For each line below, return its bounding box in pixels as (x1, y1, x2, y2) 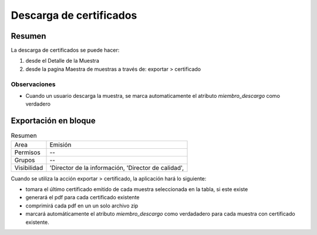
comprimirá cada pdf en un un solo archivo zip (25, 202, 139, 209)
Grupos (14, 156, 35, 164)
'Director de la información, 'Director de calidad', (49, 164, 184, 172)
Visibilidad (14, 164, 43, 172)
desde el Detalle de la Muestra (25, 57, 99, 64)
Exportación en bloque (11, 116, 96, 126)
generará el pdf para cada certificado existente (25, 194, 140, 201)
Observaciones (11, 80, 56, 88)
